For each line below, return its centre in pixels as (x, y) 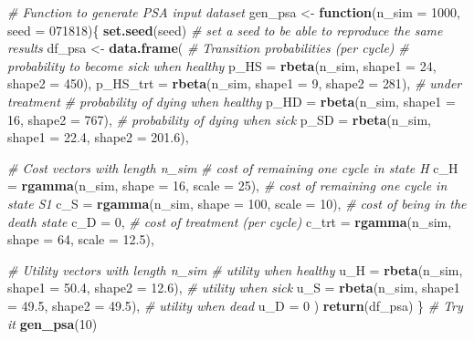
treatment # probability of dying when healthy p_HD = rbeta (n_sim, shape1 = (232, 101)
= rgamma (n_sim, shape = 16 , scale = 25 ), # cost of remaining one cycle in (227, 185)
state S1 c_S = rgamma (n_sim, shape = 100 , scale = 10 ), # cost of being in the (237, 203)
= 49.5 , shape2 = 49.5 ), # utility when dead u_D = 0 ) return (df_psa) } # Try (235, 305)
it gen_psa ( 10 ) (53, 323)
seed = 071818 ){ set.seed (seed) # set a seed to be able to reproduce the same (225, 30)
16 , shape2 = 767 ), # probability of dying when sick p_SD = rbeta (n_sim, (220, 119)
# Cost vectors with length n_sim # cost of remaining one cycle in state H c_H (233, 167)
